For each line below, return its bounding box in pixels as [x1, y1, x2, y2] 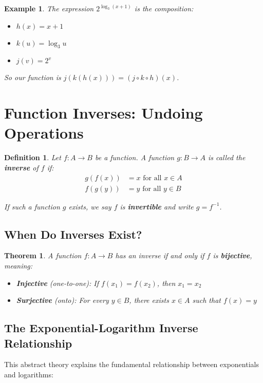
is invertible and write [120, 201, 194, 212]
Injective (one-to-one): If [16, 277, 99, 288]
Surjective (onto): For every [16, 295, 109, 305]
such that [192, 295, 221, 305]
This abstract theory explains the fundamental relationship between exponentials [4, 359, 259, 370]
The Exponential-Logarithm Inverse [4, 320, 198, 336]
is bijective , [213, 250, 252, 261]
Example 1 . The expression [4, 3, 94, 13]
